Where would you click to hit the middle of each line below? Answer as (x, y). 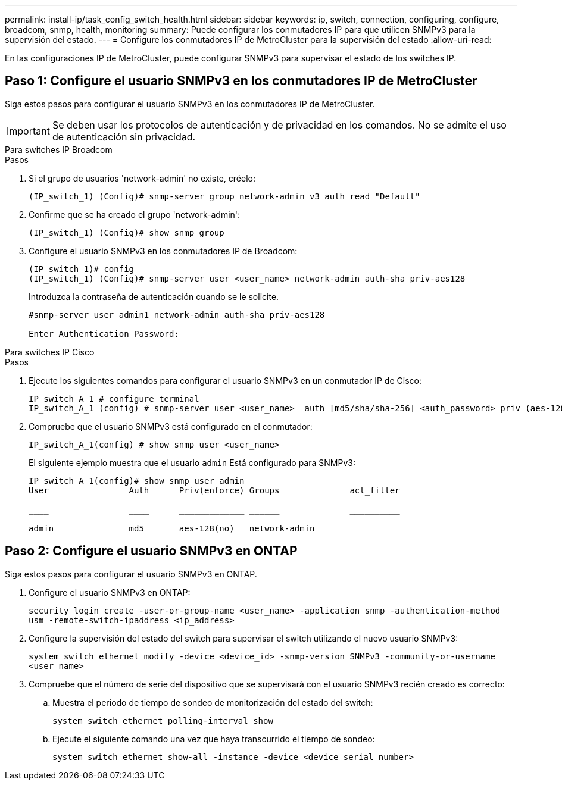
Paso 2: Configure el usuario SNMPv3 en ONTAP (151, 551)
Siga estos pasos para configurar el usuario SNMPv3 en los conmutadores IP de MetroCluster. (190, 104)
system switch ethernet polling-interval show (163, 720)
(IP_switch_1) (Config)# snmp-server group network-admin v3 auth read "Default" (224, 196)
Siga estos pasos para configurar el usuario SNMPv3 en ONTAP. (131, 574)
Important (28, 131)
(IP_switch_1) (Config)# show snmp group (127, 232)
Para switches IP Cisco (50, 352)
